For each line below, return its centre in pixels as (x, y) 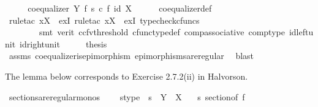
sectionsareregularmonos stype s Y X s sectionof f (127, 96)
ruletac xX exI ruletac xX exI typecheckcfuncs (104, 20)
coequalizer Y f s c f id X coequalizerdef (120, 8)
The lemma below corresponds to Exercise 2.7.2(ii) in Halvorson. (127, 76)
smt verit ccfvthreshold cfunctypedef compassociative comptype (162, 32)
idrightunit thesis (63, 43)
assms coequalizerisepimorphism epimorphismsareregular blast (131, 56)
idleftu (301, 32)
